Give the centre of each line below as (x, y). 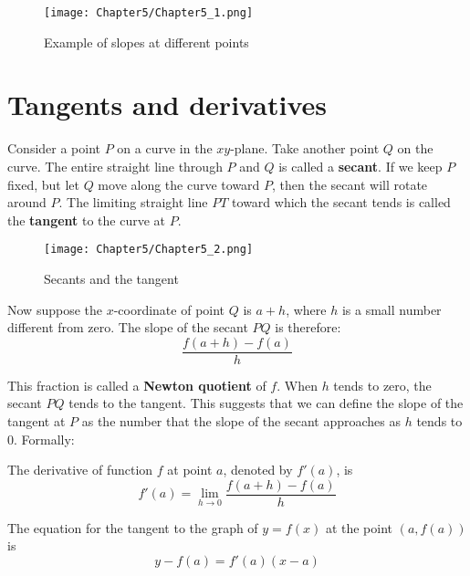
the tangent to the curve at (87, 220)
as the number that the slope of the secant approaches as (241, 421)
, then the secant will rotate (350, 184)
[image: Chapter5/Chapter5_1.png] (149, 13)
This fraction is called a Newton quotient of (137, 385)
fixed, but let (43, 184)
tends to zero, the (382, 385)
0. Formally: (41, 439)
